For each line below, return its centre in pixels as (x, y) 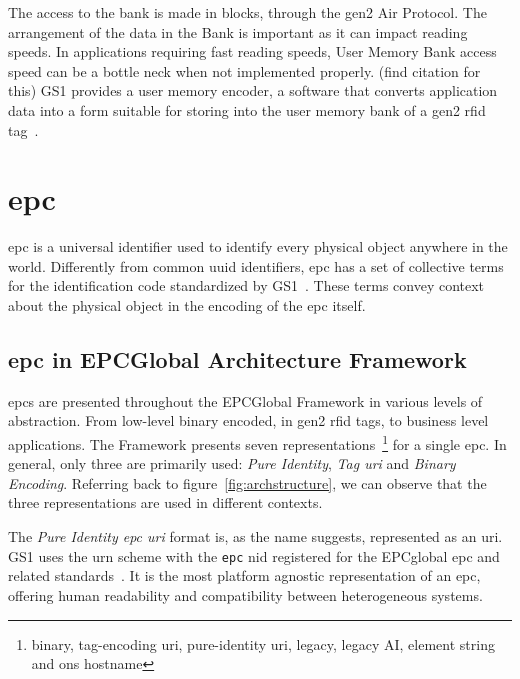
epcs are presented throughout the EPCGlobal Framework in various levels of (245, 400)
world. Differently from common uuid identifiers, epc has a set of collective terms (256, 265)
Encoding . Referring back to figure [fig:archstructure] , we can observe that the (247, 482)
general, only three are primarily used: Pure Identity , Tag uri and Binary (232, 463)
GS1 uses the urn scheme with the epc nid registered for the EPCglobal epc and (254, 555)
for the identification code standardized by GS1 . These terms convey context (246, 285)
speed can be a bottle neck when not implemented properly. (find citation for (244, 70)
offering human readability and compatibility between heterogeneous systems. (245, 594)
